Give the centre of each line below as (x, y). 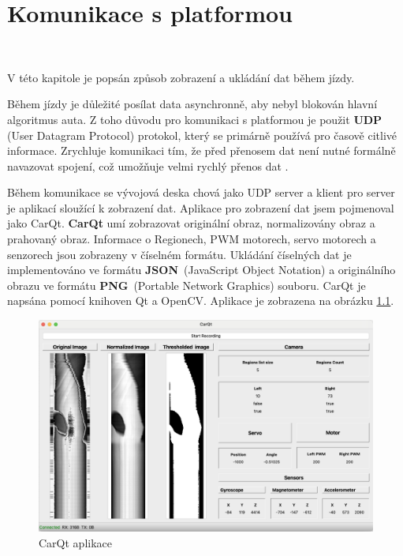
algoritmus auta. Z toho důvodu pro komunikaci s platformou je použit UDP (195, 119)
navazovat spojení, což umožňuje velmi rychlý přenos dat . (148, 165)
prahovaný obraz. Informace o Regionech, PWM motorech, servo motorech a (192, 239)
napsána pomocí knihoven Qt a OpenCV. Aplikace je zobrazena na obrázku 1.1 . (201, 301)
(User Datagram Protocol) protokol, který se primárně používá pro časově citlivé (202, 135)
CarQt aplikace (75, 542)
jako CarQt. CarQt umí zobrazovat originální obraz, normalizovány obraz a (191, 223)
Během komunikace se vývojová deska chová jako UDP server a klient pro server (201, 192)
